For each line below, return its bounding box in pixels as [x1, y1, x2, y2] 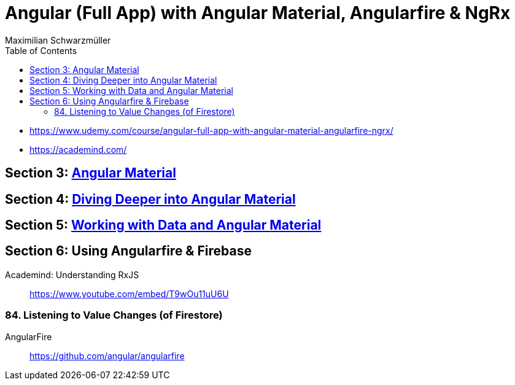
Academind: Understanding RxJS [5, 269, 139, 280]
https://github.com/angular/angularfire [29, 350, 185, 361]
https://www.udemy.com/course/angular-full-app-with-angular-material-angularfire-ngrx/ [29, 125, 393, 136]
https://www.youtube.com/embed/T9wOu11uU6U [29, 288, 229, 299]
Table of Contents [5, 45, 77, 56]
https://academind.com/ [29, 144, 127, 155]
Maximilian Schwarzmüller [5, 34, 111, 45]
